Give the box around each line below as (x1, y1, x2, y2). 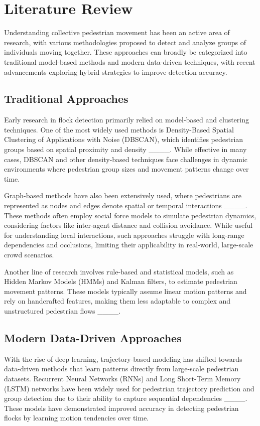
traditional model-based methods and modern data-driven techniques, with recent (4, 56, 255, 67)
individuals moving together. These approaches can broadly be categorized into (4, 47, 247, 57)
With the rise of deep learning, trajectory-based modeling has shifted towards (4, 353, 242, 364)
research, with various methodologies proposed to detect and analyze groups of (4, 37, 246, 47)
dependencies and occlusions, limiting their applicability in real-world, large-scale (4, 239, 253, 250)
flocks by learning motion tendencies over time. (4, 412, 149, 423)
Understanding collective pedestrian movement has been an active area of (4, 27, 230, 38)
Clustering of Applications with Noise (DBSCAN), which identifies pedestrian (4, 134, 243, 145)
